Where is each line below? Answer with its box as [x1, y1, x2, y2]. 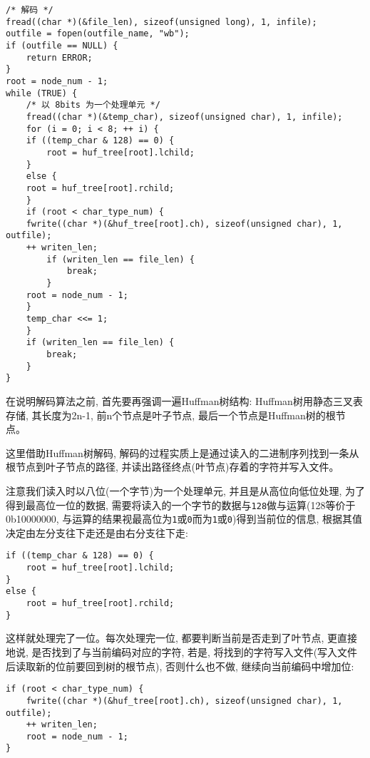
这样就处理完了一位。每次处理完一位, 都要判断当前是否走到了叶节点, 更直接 [6, 630, 358, 645]
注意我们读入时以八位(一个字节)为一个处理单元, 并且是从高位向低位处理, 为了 [6, 483, 365, 498]
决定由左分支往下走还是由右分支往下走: [6, 525, 188, 540]
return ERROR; [26, 52, 93, 63]
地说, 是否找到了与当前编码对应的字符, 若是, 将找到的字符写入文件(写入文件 [6, 645, 358, 659]
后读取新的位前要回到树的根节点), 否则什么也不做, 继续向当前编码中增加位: [6, 658, 354, 673]
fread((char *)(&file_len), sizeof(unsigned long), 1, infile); [6, 16, 317, 27]
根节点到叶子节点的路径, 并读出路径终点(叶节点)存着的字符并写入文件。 [6, 459, 339, 474]
